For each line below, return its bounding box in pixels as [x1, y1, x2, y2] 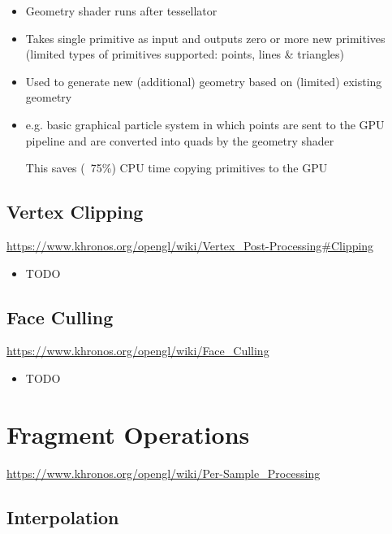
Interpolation [6, 504, 119, 529]
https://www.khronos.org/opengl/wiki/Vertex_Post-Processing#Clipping [6, 237, 374, 254]
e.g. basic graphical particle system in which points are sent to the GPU [25, 115, 385, 132]
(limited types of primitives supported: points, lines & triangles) [25, 46, 345, 63]
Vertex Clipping [6, 199, 144, 224]
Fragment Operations [6, 417, 250, 450]
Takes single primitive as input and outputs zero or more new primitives [25, 29, 386, 46]
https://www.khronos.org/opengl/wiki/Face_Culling [6, 342, 269, 359]
